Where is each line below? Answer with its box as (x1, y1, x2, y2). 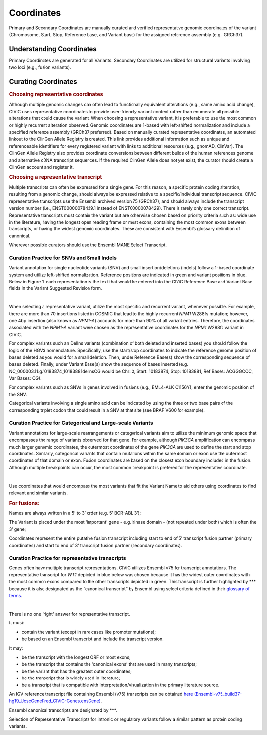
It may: (9, 645, 23, 651)
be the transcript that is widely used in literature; (21, 675, 121, 681)
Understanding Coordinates (9, 45, 97, 53)
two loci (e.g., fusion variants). (9, 64, 71, 70)
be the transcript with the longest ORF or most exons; (21, 654, 131, 660)
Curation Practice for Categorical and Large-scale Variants (9, 419, 153, 426)
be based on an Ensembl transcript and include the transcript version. (21, 636, 164, 642)
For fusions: (9, 500, 40, 507)
